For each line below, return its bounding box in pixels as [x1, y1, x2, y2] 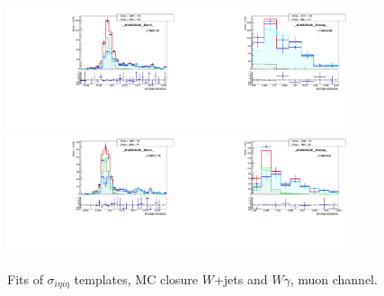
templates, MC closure [74, 269, 199, 288]
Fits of [7, 269, 43, 288]
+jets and [213, 269, 268, 288]
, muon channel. [290, 269, 378, 288]
